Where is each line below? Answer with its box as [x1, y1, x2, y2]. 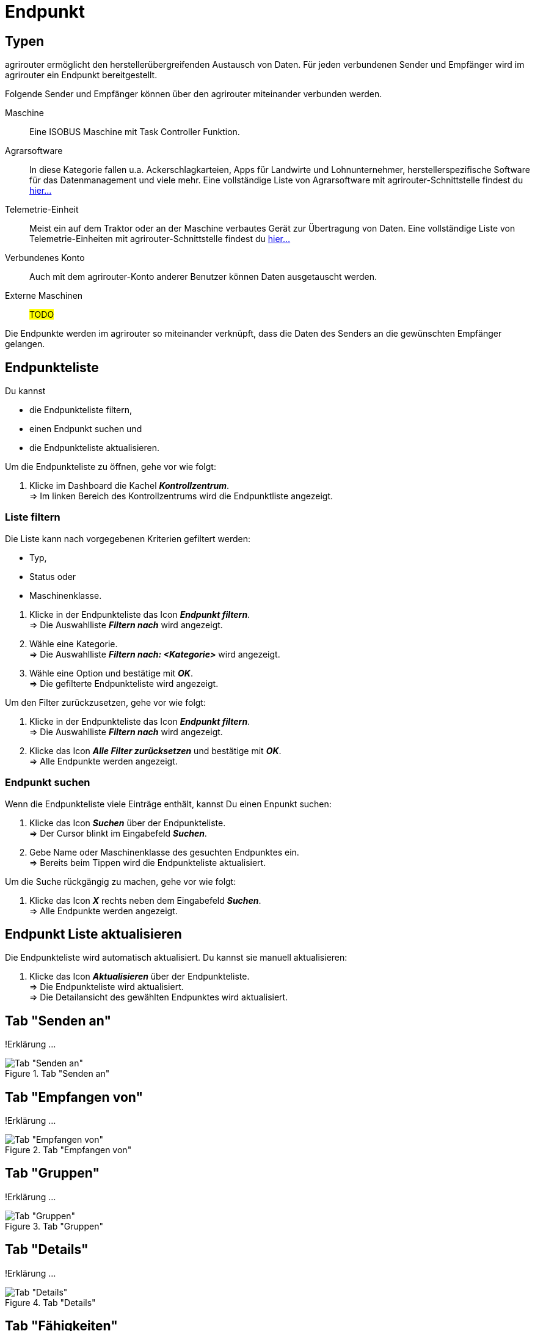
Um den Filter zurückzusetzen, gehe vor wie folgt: [5, 697, 206, 708]
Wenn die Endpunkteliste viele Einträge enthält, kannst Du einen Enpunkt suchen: [5, 798, 332, 809]
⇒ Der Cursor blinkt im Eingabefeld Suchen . [29, 827, 207, 838]
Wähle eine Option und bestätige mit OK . [29, 667, 193, 678]
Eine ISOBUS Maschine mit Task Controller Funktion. [29, 127, 240, 137]
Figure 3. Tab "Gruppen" [5, 1220, 103, 1231]
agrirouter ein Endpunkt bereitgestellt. [5, 70, 158, 81]
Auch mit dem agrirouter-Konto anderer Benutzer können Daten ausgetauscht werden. [29, 271, 377, 282]
